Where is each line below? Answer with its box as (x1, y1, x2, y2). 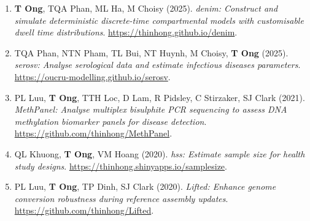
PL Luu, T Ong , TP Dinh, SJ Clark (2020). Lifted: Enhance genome (14, 180, 276, 193)
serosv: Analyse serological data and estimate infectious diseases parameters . (14, 58, 301, 71)
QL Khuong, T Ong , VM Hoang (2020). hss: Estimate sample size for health (14, 147, 305, 160)
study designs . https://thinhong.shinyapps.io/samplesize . (14, 159, 227, 172)
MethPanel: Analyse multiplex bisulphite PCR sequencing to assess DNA (14, 103, 287, 116)
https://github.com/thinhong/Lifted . (14, 204, 154, 217)
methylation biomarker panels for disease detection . (14, 114, 207, 127)
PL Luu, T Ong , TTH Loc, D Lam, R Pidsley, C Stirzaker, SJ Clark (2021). (14, 91, 305, 103)
